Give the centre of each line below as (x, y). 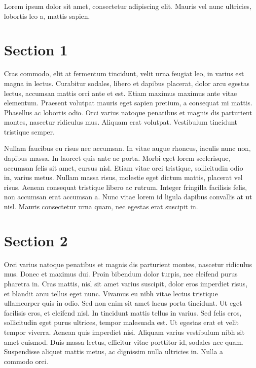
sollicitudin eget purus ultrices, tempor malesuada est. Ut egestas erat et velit (121, 322)
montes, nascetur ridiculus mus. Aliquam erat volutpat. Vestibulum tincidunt (121, 122)
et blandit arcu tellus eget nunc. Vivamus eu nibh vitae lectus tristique (111, 293)
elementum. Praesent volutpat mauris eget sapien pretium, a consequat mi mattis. (128, 103)
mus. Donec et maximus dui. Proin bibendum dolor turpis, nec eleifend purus (121, 274)
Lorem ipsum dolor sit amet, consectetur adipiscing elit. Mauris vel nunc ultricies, (128, 6)
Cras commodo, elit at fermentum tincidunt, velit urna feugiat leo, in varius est (124, 73)
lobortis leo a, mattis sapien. (47, 16)
